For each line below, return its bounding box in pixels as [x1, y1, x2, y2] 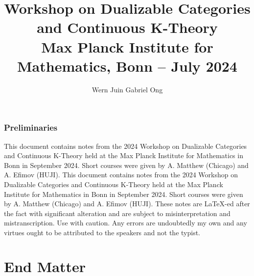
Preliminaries [4, 121, 58, 134]
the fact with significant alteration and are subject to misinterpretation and [4, 208, 231, 218]
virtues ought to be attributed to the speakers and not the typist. [4, 227, 201, 237]
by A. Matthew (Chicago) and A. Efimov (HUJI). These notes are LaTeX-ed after [4, 198, 250, 209]
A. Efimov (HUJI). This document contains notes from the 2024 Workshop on [4, 169, 238, 180]
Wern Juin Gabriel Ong [92, 84, 163, 94]
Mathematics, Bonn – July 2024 [17, 55, 237, 76]
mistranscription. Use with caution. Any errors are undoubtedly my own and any [4, 218, 247, 228]
